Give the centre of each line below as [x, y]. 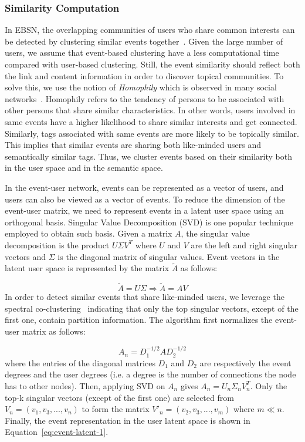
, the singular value [215, 233]
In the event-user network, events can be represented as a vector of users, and [144, 187]
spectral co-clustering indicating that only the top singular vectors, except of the [152, 308]
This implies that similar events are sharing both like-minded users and [133, 145]
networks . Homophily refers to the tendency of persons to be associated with [145, 98]
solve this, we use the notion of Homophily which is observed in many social [141, 87]
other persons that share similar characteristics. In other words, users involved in [150, 110]
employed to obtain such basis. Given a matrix [89, 233]
